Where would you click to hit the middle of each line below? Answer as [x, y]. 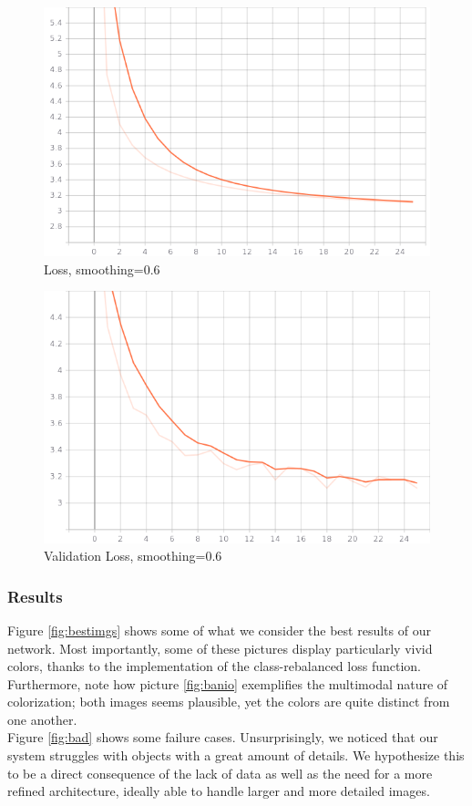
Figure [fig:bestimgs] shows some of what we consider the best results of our [219, 630]
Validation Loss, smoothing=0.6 [133, 556]
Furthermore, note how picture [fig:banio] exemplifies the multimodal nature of [228, 683]
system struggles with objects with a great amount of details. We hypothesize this [236, 755]
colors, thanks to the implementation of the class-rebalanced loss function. [214, 666]
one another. [42, 719]
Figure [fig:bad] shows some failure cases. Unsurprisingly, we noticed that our [223, 737]
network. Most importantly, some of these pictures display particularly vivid [220, 648]
